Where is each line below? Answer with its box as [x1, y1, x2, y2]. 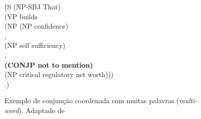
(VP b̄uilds [4, 11, 38, 21]
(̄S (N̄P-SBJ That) [4, 1, 61, 11]
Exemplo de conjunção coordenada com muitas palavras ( [4, 95, 179, 106]
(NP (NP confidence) [4, 21, 68, 31]
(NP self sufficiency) [4, 40, 65, 50]
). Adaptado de [18, 105, 65, 115]
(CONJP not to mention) [4, 59, 93, 70]
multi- [179, 95, 198, 106]
